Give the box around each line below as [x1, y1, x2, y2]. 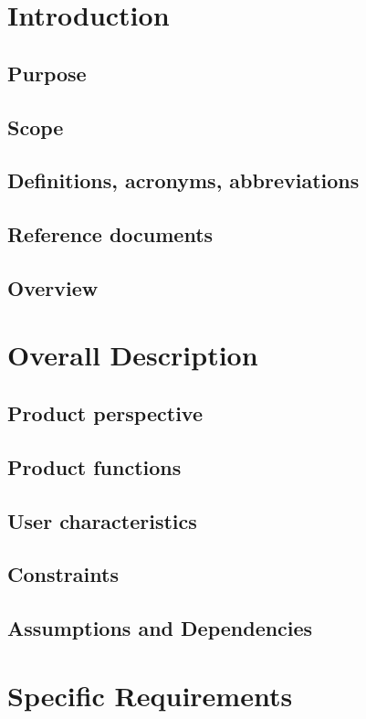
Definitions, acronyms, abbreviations [7, 166, 360, 195]
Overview [7, 273, 99, 301]
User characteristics [7, 506, 197, 534]
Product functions [7, 452, 182, 481]
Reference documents [7, 220, 214, 248]
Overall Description [7, 336, 258, 374]
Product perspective [7, 399, 203, 428]
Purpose [7, 58, 87, 87]
